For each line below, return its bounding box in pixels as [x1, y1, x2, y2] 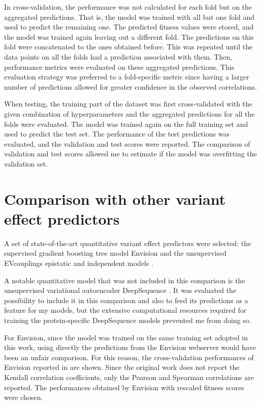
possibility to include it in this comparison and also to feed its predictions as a [4, 294, 248, 305]
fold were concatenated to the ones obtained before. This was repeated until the [4, 41, 253, 52]
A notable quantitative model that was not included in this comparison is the [4, 275, 245, 285]
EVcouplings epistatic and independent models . [4, 258, 154, 268]
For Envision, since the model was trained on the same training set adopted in [4, 332, 248, 342]
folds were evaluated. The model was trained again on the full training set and [4, 118, 248, 129]
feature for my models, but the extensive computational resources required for [4, 305, 247, 315]
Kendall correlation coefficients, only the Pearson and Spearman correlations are [4, 371, 254, 382]
